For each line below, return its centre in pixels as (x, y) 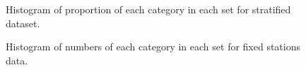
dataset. (23, 23)
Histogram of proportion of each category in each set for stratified (148, 9)
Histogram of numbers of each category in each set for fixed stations (153, 47)
